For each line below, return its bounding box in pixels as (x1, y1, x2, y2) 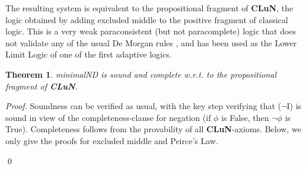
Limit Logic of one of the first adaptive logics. (5, 48, 172, 60)
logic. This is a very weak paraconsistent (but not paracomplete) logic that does (5, 25, 297, 37)
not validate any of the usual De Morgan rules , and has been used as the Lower (5, 36, 297, 49)
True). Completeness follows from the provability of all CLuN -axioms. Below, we (5, 123, 301, 135)
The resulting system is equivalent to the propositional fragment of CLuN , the (5, 2, 294, 14)
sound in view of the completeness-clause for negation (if (5, 111, 211, 123)
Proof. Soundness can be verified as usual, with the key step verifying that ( (5, 100, 282, 112)
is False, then (221, 111, 269, 123)
